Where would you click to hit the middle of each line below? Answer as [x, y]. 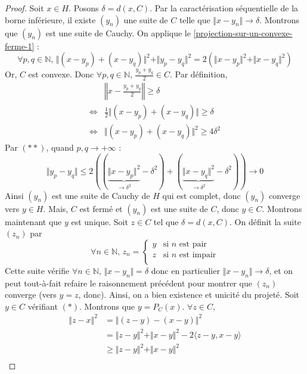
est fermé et [101, 208]
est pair [193, 244]
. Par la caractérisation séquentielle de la [224, 8]
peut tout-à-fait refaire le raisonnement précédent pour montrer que [128, 283]
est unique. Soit [100, 221]
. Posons [84, 8]
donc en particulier [185, 270]
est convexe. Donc [61, 74]
